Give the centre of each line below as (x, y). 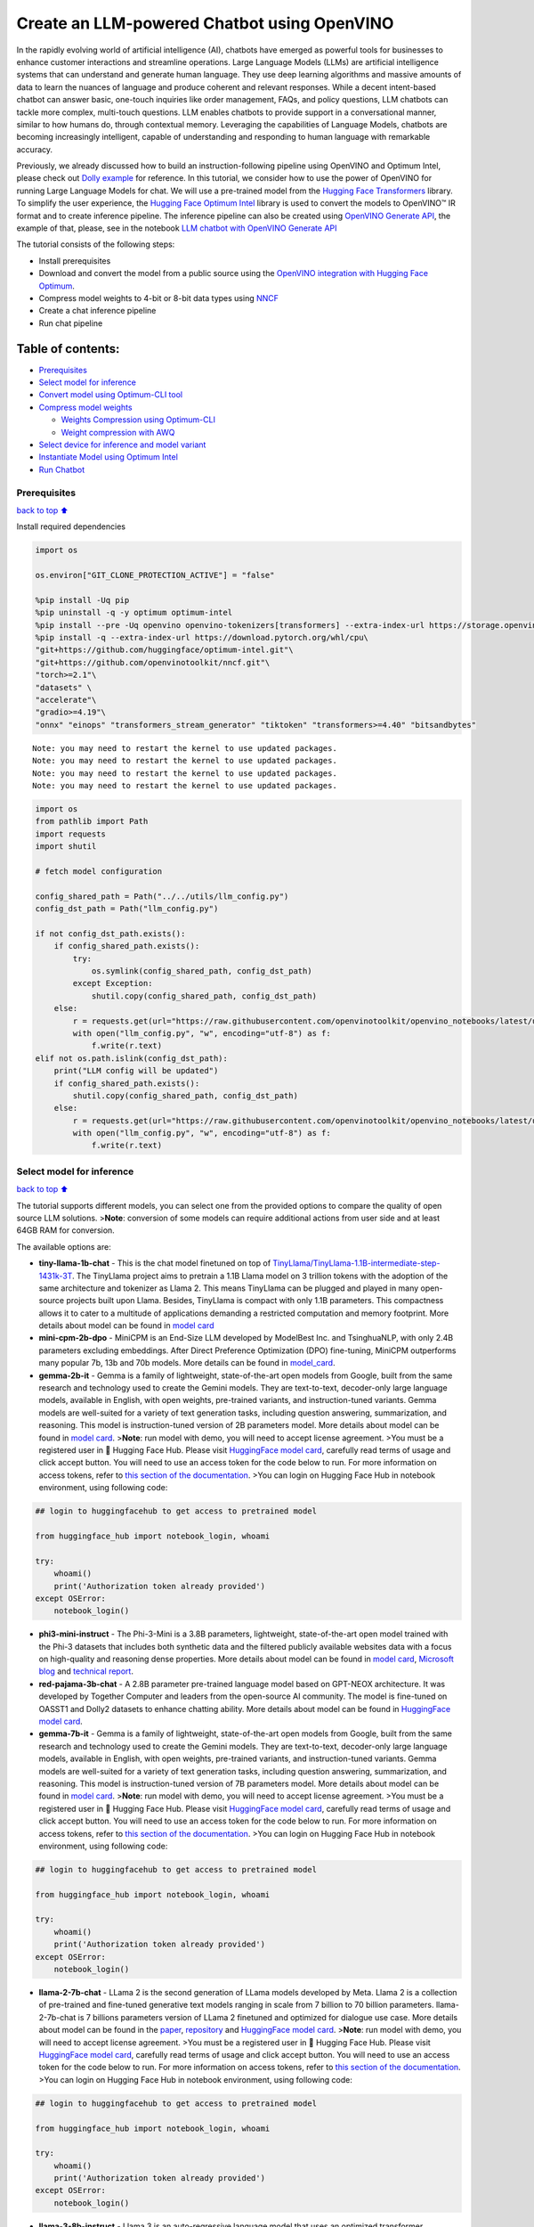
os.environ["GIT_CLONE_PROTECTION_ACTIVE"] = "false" (155, 575)
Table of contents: (68, 349)
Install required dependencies (71, 526)
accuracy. (35, 149)
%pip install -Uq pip (82, 600)
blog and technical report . (86, 1671)
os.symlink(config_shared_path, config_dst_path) (202, 971)
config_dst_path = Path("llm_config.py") (127, 909)
